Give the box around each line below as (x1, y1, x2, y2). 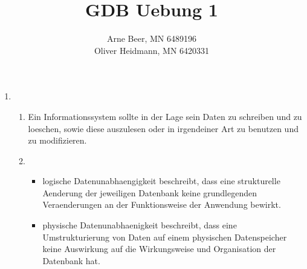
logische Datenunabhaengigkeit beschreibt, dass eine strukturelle (42, 174, 280, 187)
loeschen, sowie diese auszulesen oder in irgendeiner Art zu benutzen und (28, 122, 299, 134)
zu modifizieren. (28, 134, 87, 147)
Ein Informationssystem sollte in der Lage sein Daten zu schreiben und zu (28, 110, 302, 122)
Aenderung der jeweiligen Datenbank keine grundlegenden (42, 186, 257, 199)
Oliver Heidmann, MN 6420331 (94, 44, 210, 56)
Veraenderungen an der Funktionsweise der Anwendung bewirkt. (42, 198, 281, 211)
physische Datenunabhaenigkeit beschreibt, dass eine (42, 219, 237, 231)
